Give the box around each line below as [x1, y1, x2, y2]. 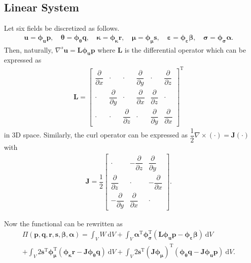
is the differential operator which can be [124, 44, 246, 55]
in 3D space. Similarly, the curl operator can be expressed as [4, 130, 188, 140]
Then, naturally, [4, 44, 53, 55]
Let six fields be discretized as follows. [4, 23, 120, 33]
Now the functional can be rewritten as [4, 218, 123, 228]
